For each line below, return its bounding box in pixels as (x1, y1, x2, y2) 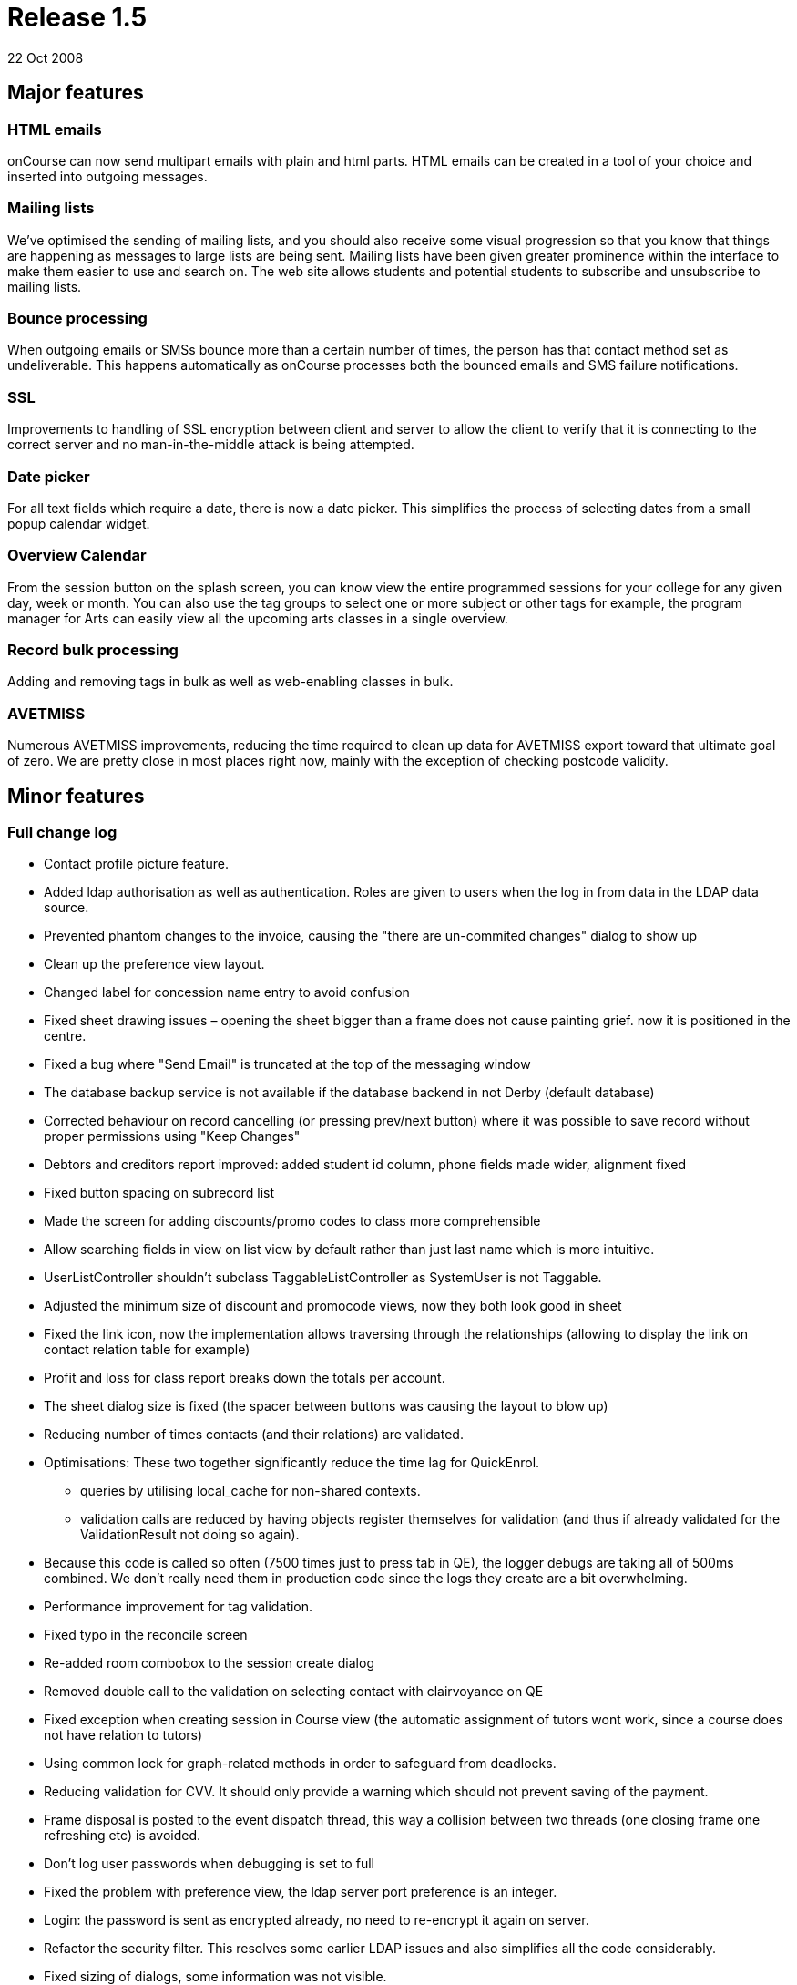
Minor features (7, 784, 145, 807)
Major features (7, 81, 144, 105)
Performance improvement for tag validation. (44, 1599, 312, 1615)
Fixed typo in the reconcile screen (44, 1627, 248, 1643)
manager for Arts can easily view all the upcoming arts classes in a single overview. (7, 610, 508, 626)
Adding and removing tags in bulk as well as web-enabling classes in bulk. (7, 674, 454, 690)
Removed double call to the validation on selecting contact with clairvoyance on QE (44, 1683, 544, 1700)
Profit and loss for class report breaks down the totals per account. (44, 1370, 445, 1386)
